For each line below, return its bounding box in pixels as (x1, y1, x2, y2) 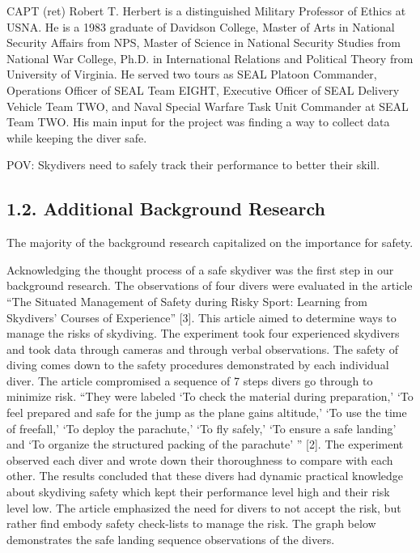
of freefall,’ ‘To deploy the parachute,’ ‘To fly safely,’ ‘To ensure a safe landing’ (6, 419, 397, 436)
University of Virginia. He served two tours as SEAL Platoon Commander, (6, 66, 377, 83)
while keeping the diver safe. (6, 129, 147, 146)
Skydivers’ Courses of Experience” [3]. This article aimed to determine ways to (6, 308, 397, 325)
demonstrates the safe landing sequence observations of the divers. (6, 530, 335, 547)
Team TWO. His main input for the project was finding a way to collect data (6, 113, 390, 130)
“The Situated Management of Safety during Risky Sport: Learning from (6, 292, 367, 309)
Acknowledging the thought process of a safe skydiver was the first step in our (6, 261, 394, 278)
